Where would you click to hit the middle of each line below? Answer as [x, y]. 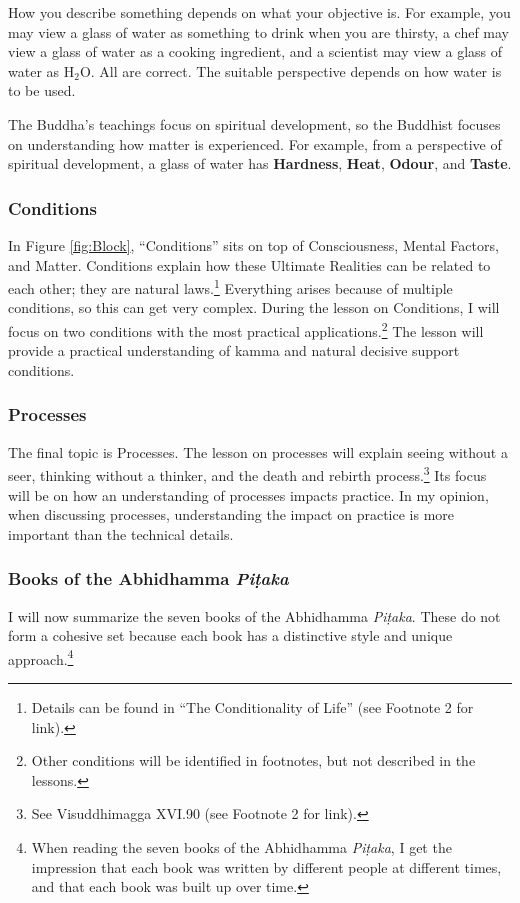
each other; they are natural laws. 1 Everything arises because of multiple [230, 286]
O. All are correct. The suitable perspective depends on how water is [290, 70]
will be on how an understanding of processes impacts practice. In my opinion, [248, 494]
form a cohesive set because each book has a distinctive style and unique [230, 635]
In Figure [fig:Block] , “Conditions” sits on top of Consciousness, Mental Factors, [253, 244]
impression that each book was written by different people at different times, [266, 866]
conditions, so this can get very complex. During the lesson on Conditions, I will [254, 307]
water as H [41, 70]
